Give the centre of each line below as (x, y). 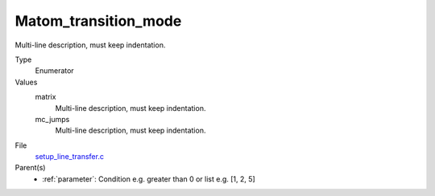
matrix (46, 97)
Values (26, 82)
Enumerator (54, 71)
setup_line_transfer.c (70, 157)
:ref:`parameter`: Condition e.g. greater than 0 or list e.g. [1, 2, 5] (149, 179)
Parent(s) (30, 168)
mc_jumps (52, 119)
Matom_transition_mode (98, 21)
